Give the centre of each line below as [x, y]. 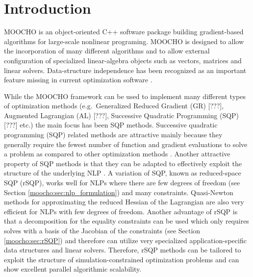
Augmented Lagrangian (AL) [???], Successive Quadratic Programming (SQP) [122, 115]
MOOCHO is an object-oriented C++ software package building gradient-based [124, 32]
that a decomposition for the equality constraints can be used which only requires [126, 221]
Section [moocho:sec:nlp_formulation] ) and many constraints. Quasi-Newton [119, 192]
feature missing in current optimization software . [78, 80]
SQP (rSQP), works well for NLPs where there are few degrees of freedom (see [122, 183]
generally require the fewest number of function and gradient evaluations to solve [126, 144]
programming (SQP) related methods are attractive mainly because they [113, 135]
